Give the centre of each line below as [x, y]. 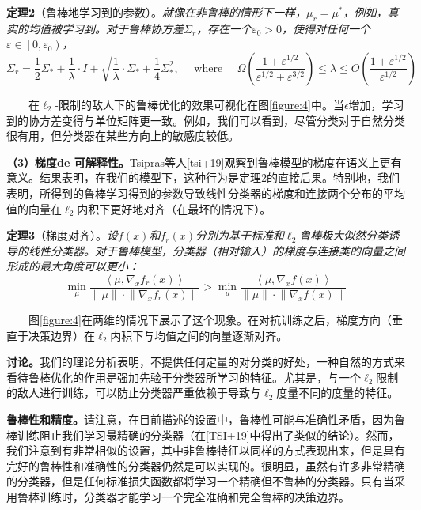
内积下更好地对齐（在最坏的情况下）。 [174, 208]
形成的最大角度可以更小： [73, 266]
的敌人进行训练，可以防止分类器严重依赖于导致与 [134, 393]
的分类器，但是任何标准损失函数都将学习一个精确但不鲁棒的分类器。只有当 [200, 481]
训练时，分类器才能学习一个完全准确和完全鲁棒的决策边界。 [194, 496]
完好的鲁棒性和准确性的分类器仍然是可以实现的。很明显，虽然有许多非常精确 [206, 465]
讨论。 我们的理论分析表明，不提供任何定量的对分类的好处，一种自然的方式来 [206, 362]
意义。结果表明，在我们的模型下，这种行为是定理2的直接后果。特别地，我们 [203, 178]
